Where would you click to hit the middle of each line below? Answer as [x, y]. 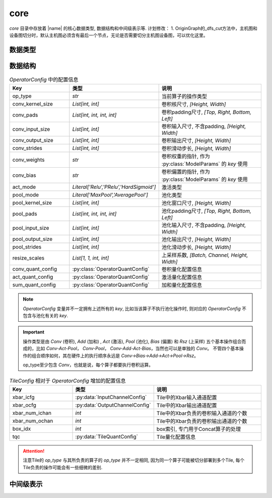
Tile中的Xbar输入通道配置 [187, 397]
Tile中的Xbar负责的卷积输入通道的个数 [202, 413]
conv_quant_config [35, 269]
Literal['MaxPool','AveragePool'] [110, 195]
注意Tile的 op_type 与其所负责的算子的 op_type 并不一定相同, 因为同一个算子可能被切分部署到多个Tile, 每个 [134, 460]
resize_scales [28, 258]
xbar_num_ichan [32, 413]
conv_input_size [31, 129]
